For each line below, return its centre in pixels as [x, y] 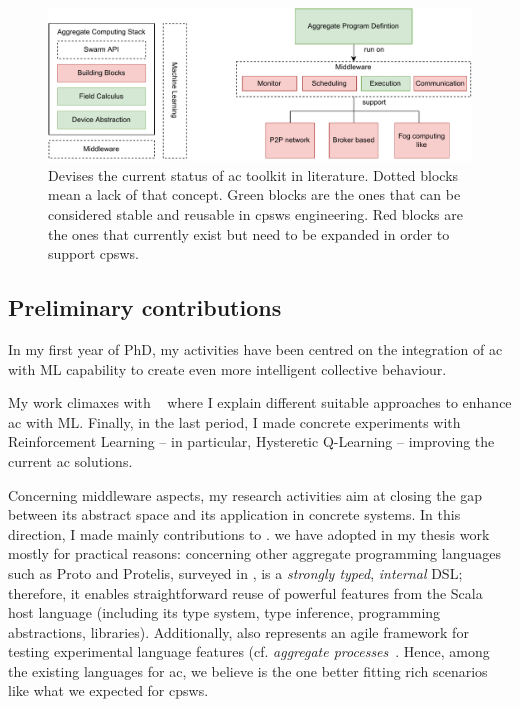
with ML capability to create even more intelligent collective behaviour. [227, 368]
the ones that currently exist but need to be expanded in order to [249, 233]
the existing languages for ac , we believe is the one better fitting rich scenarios [248, 670]
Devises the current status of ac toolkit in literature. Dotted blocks [253, 174]
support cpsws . [93, 253]
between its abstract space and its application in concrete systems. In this [234, 514]
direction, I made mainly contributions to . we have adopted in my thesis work [249, 533]
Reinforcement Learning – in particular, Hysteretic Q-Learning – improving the [251, 441]
